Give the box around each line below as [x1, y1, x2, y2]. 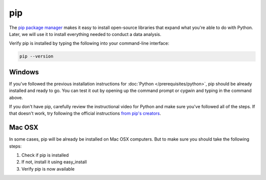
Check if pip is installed [21, 152, 69, 158]
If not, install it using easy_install [21, 159, 87, 165]
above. [9, 94, 23, 100]
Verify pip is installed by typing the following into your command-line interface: [9, 40, 169, 46]
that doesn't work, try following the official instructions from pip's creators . [9, 111, 161, 117]
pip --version [19, 54, 54, 59]
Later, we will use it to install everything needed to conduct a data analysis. [9, 31, 162, 37]
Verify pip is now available [21, 166, 75, 172]
